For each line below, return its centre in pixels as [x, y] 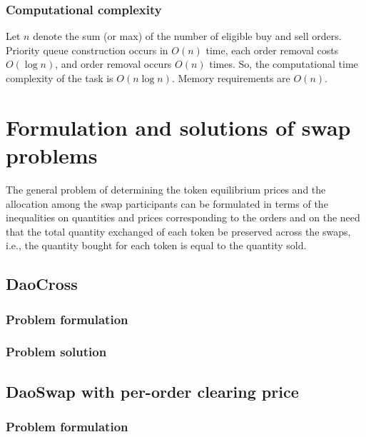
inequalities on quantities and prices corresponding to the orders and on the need [183, 217]
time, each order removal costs [272, 50]
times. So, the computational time [284, 64]
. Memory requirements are [231, 78]
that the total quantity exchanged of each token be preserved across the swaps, [178, 231]
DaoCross [42, 284]
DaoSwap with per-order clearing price [152, 391]
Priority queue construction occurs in [87, 50]
